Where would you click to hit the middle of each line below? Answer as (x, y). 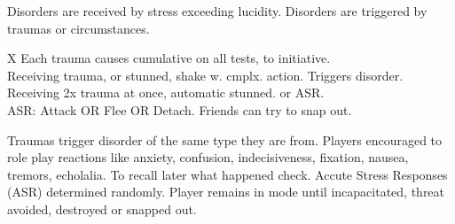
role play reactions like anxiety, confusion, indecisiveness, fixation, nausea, (208, 157)
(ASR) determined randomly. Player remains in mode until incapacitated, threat (226, 192)
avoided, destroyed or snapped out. (102, 209)
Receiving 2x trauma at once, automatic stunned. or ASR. (166, 93)
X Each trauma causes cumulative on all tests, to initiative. (169, 58)
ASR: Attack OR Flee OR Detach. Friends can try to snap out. (180, 109)
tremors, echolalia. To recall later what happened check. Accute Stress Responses (227, 174)
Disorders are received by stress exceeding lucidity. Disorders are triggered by (217, 11)
